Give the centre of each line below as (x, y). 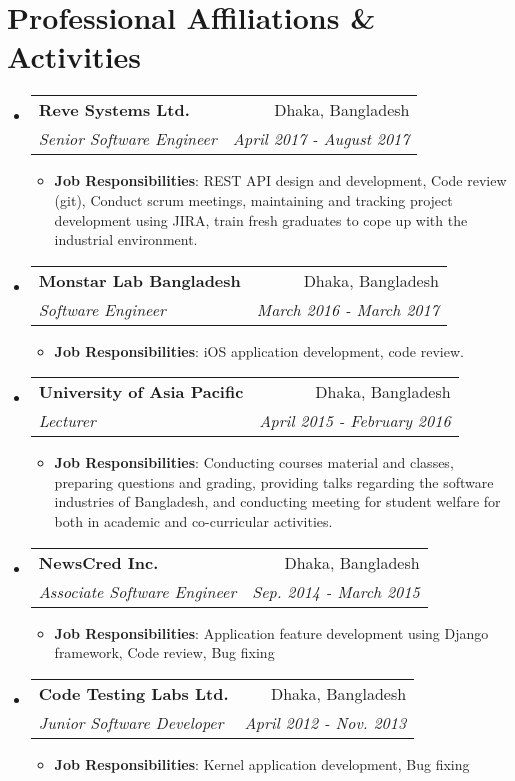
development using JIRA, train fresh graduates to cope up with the (261, 219)
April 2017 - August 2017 (321, 139)
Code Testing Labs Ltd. (133, 693)
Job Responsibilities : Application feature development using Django (271, 632)
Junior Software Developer (131, 722)
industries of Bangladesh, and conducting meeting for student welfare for (277, 501)
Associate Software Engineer (137, 591)
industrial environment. (126, 239)
